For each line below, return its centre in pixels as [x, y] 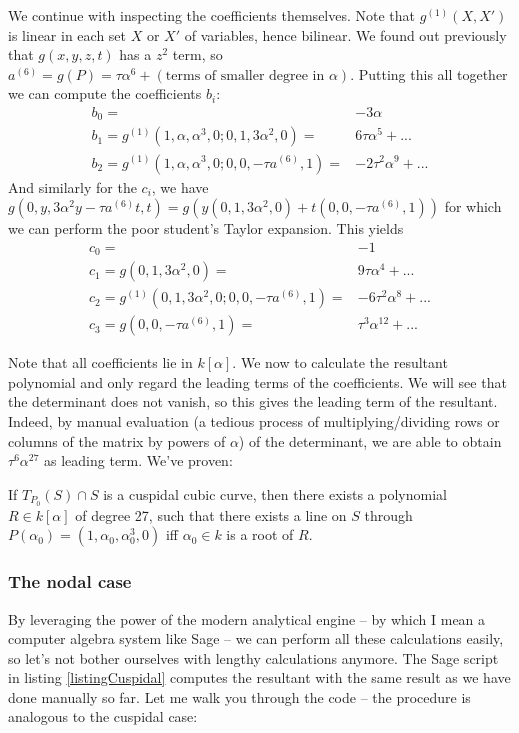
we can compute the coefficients [105, 93]
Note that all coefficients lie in [100, 362]
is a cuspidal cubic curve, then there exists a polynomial [275, 493]
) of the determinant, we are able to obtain [370, 440]
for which [473, 206]
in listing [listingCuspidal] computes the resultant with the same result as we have [259, 677]
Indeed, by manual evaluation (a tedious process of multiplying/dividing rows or [254, 421]
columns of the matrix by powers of [117, 440]
